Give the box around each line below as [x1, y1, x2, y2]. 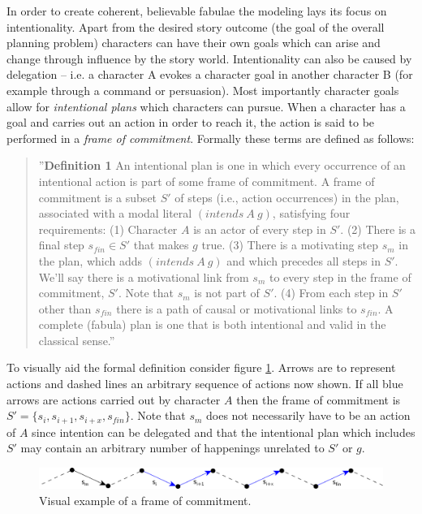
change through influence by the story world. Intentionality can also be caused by [6, 50, 412, 67]
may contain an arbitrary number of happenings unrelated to [20, 439, 325, 456]
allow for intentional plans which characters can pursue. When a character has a [6, 97, 406, 114]
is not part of [194, 284, 260, 301]
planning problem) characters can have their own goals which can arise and [6, 34, 381, 51]
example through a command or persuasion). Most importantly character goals [6, 81, 399, 98]
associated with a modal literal [38, 205, 192, 222]
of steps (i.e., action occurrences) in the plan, [174, 188, 399, 205]
